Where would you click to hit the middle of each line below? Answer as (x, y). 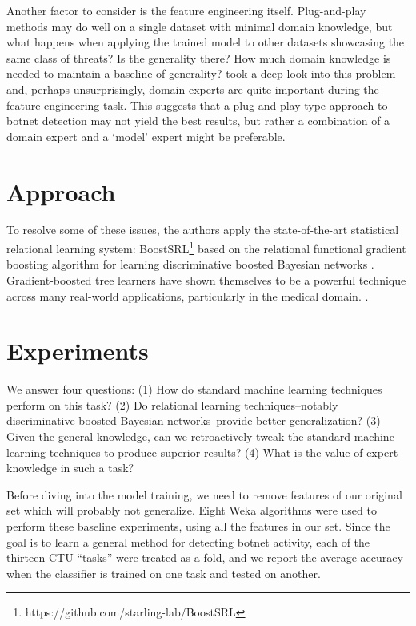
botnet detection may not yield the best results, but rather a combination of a (198, 121)
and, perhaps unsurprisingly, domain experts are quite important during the (193, 89)
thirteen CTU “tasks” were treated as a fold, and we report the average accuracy (205, 557)
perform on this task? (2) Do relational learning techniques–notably (172, 404)
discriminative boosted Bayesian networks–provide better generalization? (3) (194, 420)
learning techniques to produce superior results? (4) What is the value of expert (202, 452)
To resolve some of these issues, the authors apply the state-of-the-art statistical (203, 230)
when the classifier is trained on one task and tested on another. (164, 573)
